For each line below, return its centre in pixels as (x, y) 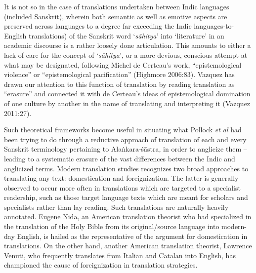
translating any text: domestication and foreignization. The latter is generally (121, 178)
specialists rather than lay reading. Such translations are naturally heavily (116, 207)
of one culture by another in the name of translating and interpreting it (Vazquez (127, 103)
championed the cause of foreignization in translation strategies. (101, 265)
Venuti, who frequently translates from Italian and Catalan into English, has (120, 255)
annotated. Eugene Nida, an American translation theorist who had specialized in (128, 216)
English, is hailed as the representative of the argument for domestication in (132, 236)
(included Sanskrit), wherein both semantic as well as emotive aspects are (116, 16)
